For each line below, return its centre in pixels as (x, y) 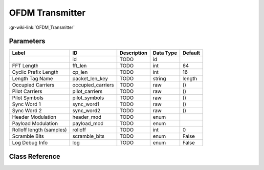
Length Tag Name (33, 79)
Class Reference (35, 156)
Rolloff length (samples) (39, 130)
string (159, 79)
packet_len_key (90, 79)
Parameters (27, 41)
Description (133, 53)
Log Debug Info (30, 143)
